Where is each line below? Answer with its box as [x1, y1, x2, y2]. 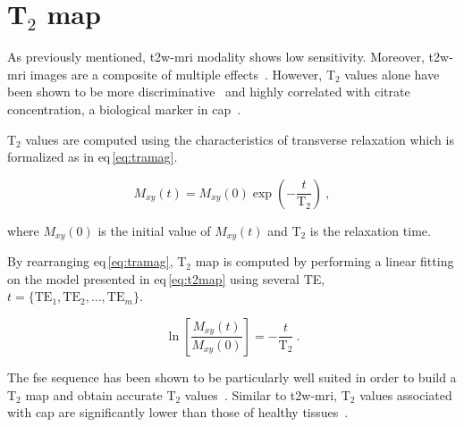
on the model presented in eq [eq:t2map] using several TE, [7, 269, 325, 288]
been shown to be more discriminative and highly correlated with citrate [7, 82, 410, 101]
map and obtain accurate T [25, 385, 176, 404]
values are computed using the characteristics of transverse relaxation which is [25, 130, 454, 148]
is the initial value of [97, 221, 211, 239]
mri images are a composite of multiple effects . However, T [7, 64, 335, 83]
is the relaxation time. [309, 221, 431, 239]
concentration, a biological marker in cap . [7, 99, 241, 118]
